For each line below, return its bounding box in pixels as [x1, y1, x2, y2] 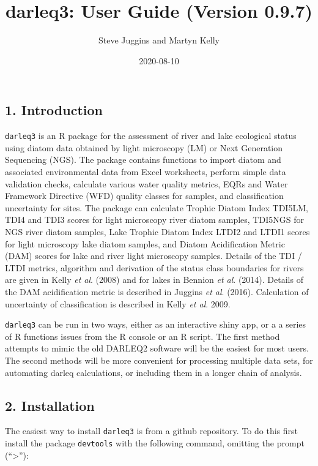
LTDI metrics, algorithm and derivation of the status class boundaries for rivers [5, 261, 304, 274]
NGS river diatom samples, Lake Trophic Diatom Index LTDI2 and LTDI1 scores [5, 225, 310, 238]
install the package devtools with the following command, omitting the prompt [5, 436, 305, 449]
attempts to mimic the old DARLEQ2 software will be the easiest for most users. [5, 342, 309, 355]
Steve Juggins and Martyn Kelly [98, 34, 220, 47]
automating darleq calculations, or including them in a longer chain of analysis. [5, 366, 302, 378]
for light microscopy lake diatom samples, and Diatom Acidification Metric [5, 237, 285, 250]
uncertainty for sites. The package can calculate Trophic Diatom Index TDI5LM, [5, 201, 308, 214]
